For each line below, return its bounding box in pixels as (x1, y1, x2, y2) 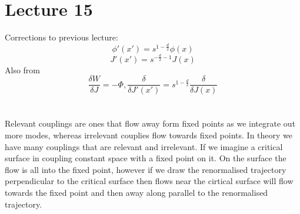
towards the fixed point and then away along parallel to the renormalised (5, 186, 268, 198)
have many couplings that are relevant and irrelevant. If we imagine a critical (5, 140, 283, 152)
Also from (5, 63, 41, 76)
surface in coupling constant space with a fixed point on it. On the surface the (5, 152, 286, 164)
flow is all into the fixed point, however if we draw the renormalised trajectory (5, 163, 286, 175)
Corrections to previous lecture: (5, 31, 118, 43)
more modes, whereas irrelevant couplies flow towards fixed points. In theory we (5, 129, 293, 141)
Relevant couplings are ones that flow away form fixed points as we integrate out (5, 117, 296, 130)
